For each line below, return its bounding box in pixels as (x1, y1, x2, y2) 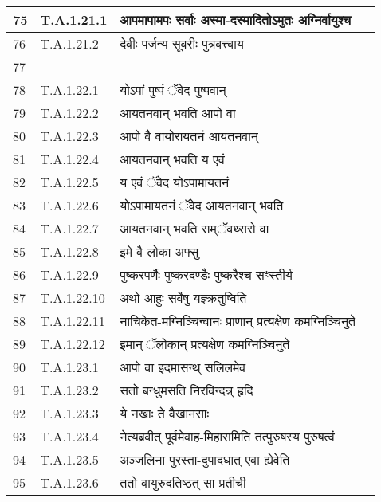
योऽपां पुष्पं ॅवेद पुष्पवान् (120, 80, 226, 99)
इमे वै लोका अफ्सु (120, 242, 199, 261)
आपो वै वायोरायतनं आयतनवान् (120, 127, 258, 145)
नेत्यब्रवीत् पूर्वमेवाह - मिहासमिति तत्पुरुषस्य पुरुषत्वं (120, 427, 335, 445)
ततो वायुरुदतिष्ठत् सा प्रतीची (120, 473, 246, 492)
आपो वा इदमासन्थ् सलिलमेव (120, 358, 246, 376)
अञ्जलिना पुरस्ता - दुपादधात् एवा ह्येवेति (120, 450, 290, 469)
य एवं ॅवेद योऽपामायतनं (120, 173, 230, 191)
